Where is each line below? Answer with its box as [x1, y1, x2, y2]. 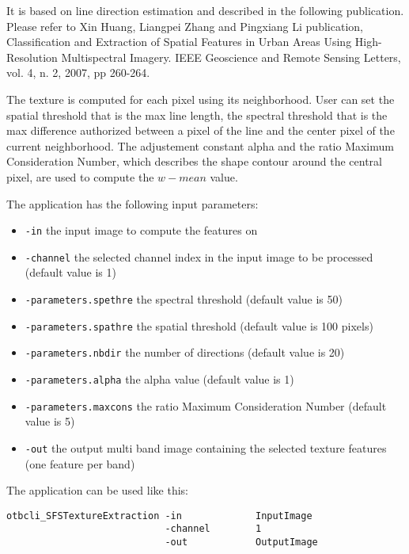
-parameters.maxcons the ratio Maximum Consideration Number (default [25, 397, 387, 414]
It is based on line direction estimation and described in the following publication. [6, 2, 404, 18]
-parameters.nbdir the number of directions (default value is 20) [25, 344, 345, 361]
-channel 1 [165, 523, 262, 535]
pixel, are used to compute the [6, 168, 154, 185]
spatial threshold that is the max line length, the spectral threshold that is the [6, 106, 388, 123]
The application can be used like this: [6, 482, 188, 499]
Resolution [6, 48, 58, 65]
